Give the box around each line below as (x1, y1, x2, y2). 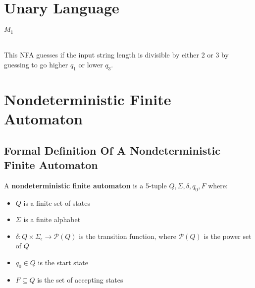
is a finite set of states (23, 197, 90, 208)
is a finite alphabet (23, 214, 81, 225)
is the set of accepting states (37, 274, 123, 285)
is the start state (38, 257, 88, 267)
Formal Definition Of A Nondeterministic (4, 142, 220, 158)
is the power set (204, 230, 252, 241)
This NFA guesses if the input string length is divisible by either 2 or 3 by (4, 50, 229, 60)
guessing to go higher (4, 59, 68, 69)
